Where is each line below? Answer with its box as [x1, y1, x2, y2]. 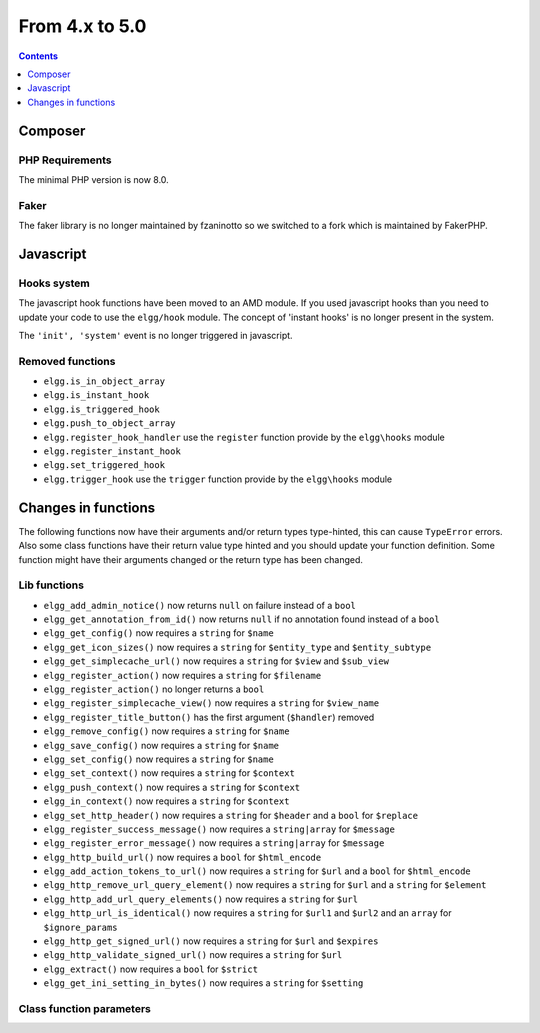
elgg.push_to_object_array [43, 418, 176, 429]
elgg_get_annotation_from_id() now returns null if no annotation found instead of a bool [43, 613, 440, 625]
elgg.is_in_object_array [43, 376, 165, 387]
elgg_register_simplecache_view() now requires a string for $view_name [43, 697, 380, 709]
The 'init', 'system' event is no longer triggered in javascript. [18, 329, 294, 341]
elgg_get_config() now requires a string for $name [43, 627, 274, 639]
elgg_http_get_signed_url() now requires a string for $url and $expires [43, 935, 379, 947]
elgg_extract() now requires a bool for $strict [43, 963, 259, 975]
